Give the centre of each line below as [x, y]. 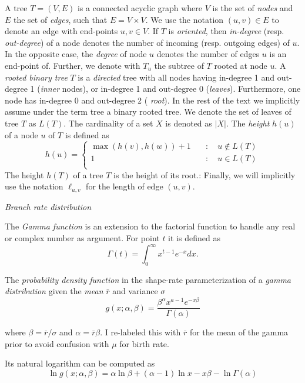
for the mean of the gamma [239, 332]
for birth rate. [144, 343]
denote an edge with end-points [61, 31]
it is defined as [194, 237]
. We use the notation [185, 19]
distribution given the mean [54, 291]
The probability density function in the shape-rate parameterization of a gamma [148, 279]
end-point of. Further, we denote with [73, 65]
